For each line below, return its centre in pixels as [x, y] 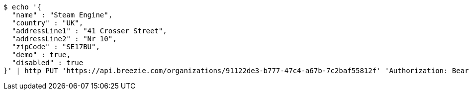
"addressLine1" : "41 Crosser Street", [89, 31]
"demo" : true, [41, 55]
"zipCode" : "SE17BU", [56, 47]
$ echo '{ [22, 7]
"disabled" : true [47, 63]
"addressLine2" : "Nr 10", [64, 39]
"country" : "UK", [47, 23]
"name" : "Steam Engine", [62, 15]
